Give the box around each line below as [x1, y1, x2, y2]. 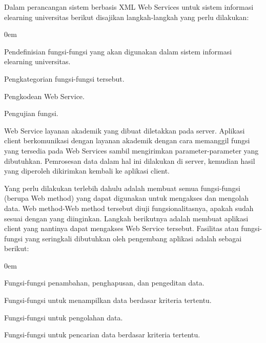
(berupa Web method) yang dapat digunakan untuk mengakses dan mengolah [4, 193, 249, 203]
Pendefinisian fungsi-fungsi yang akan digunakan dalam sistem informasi [4, 46, 232, 56]
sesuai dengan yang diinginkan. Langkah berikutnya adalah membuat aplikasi [4, 213, 249, 223]
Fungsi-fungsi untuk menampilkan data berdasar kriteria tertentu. [4, 295, 212, 306]
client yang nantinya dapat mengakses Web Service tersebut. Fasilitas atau [4, 223, 239, 234]
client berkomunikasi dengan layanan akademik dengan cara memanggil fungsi [4, 135, 250, 146]
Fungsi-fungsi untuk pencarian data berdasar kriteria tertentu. [4, 329, 200, 340]
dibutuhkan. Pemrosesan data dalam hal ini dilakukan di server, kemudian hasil [4, 155, 255, 166]
